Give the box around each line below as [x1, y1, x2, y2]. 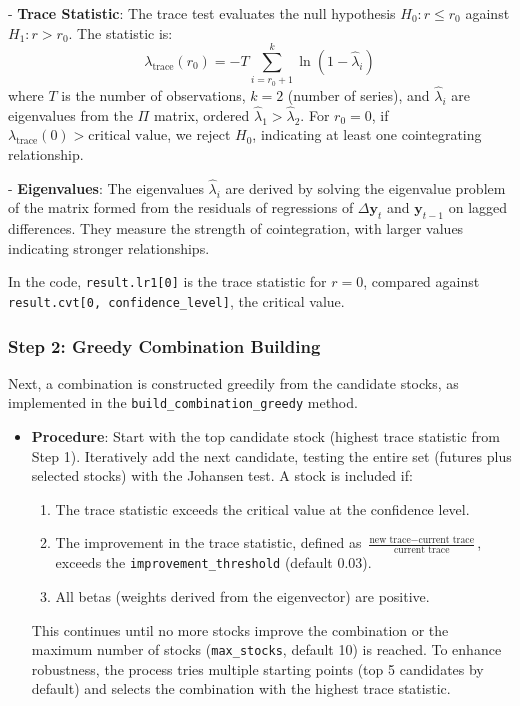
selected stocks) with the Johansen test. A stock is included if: [31, 465, 413, 486]
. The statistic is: [68, 22, 173, 43]
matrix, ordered [153, 104, 250, 125]
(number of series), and [287, 84, 430, 105]
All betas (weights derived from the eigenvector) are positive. [55, 585, 430, 606]
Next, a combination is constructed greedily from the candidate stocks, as [8, 372, 459, 393]
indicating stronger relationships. [8, 237, 210, 258]
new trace [369, 534, 411, 545]
